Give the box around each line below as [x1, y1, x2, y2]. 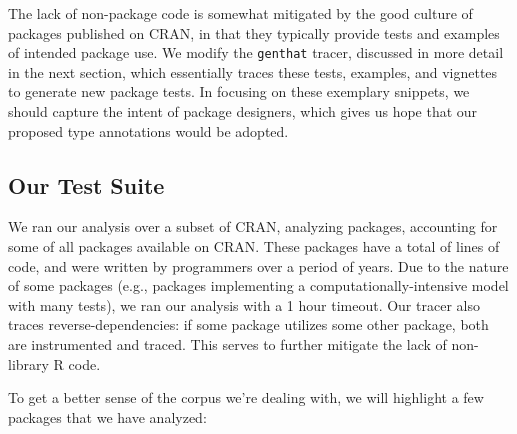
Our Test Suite [8, 169, 165, 200]
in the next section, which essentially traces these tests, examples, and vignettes [8, 61, 498, 82]
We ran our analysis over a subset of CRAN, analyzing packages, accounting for [8, 216, 498, 237]
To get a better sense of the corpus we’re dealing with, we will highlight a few [8, 387, 484, 408]
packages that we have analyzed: [8, 406, 207, 427]
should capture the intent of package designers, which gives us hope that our [8, 101, 478, 122]
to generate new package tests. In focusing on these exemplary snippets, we [8, 81, 470, 102]
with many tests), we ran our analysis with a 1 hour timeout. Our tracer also [8, 294, 480, 315]
